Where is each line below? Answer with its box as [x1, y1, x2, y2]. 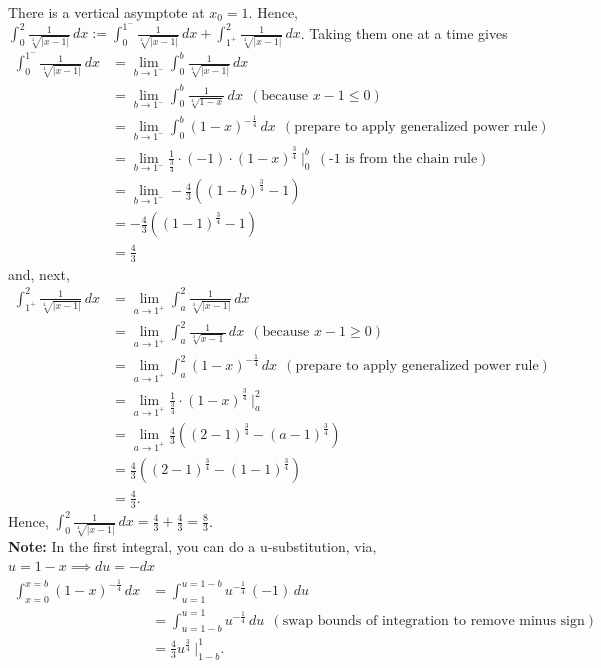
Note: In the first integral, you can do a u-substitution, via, [8, 535, 377, 556]
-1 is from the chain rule [328, 151, 478, 166]
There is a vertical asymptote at [8, 2, 205, 22]
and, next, [8, 263, 70, 284]
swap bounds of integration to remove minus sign [282, 613, 585, 628]
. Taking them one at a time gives [300, 22, 508, 43]
